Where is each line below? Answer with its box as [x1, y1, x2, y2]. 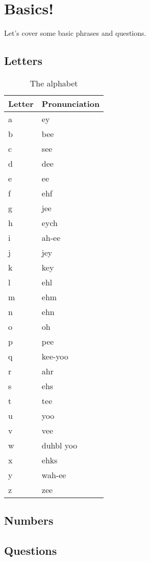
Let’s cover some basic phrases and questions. [4, 28, 146, 38]
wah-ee [41, 468, 66, 481]
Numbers [4, 512, 54, 528]
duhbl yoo [41, 439, 78, 451]
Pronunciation [41, 97, 100, 109]
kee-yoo [41, 350, 68, 362]
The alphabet [30, 77, 78, 89]
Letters [4, 53, 42, 69]
